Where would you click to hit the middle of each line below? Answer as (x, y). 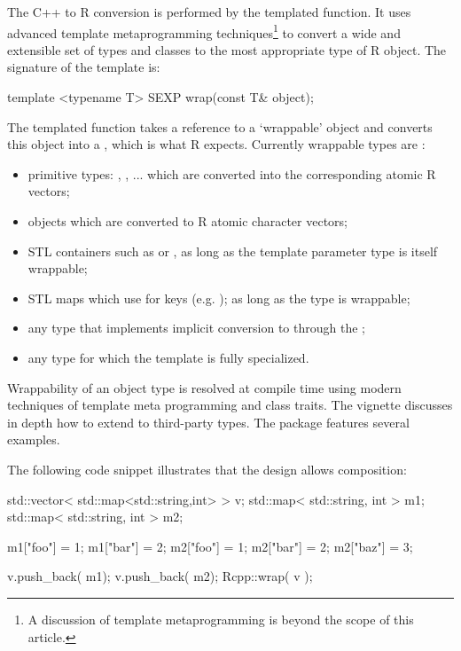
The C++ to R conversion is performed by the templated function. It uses (209, 12)
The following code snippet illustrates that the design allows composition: (207, 469)
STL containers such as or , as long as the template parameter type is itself (233, 251)
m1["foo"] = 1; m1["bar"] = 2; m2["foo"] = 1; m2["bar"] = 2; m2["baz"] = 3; (210, 546)
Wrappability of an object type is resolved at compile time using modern (204, 387)
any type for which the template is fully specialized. (168, 357)
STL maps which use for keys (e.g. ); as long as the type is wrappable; (219, 298)
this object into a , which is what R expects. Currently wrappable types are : (216, 144)
